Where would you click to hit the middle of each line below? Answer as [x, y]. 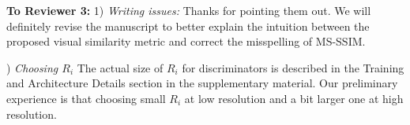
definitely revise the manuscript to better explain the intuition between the [188, 26]
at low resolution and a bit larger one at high [294, 98]
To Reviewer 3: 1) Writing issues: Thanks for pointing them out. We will [189, 10]
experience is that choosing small [86, 98]
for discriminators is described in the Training [293, 67]
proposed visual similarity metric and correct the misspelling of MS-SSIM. [186, 41]
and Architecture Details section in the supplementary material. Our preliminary [202, 83]
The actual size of [120, 67]
